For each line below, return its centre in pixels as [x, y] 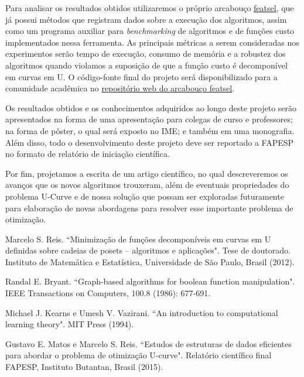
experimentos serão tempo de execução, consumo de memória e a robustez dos [146, 54]
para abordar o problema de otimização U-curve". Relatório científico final [139, 355]
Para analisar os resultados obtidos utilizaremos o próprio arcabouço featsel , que [150, 8]
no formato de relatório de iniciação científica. [88, 154]
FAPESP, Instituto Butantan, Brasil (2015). [84, 367]
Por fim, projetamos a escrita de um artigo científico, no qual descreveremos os [147, 173]
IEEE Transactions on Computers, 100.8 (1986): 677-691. [108, 293]
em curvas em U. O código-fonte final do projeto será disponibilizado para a [141, 76]
